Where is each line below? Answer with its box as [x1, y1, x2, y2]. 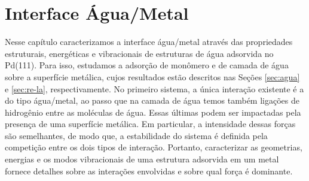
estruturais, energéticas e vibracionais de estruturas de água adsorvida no [5, 47, 274, 59]
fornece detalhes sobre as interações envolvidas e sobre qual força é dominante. [5, 164, 293, 177]
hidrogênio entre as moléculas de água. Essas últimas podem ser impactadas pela [5, 105, 301, 118]
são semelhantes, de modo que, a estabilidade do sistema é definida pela [5, 129, 268, 141]
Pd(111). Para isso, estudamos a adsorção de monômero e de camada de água [5, 59, 289, 71]
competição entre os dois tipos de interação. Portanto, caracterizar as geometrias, [5, 141, 302, 153]
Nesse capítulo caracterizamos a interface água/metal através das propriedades [5, 35, 293, 48]
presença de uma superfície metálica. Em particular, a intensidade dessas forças [5, 117, 296, 130]
